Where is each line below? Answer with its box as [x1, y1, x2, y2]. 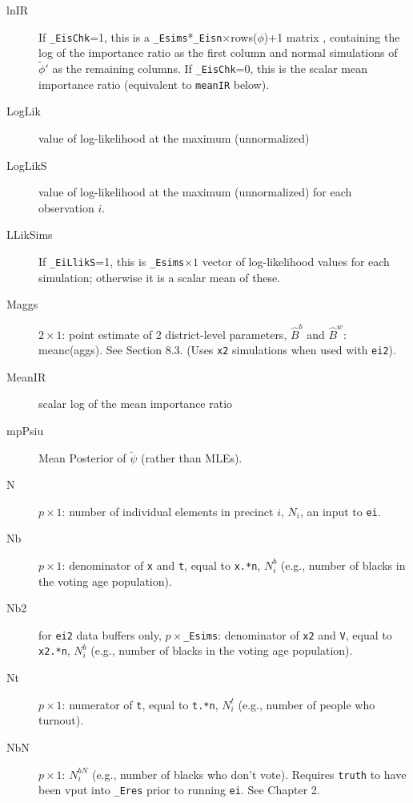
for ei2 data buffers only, [38, 626, 162, 643]
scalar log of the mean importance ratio [38, 395, 233, 412]
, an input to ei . [299, 502, 381, 519]
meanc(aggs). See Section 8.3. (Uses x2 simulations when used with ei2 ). [38, 341, 396, 358]
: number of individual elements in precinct [62, 502, 274, 519]
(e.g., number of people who [238, 696, 375, 712]
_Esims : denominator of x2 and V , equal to [183, 626, 392, 643]
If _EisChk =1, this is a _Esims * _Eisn [38, 28, 223, 45]
